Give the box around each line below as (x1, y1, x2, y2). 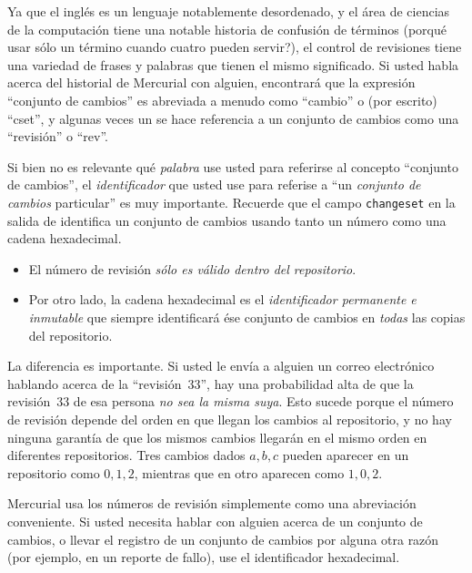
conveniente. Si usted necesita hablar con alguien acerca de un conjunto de (7, 511, 423, 530)
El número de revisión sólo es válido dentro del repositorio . (28, 259, 357, 278)
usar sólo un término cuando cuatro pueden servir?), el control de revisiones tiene (7, 37, 462, 56)
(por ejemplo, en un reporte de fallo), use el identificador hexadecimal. (7, 547, 400, 567)
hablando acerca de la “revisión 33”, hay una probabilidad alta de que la (7, 373, 414, 393)
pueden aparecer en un (282, 445, 409, 465)
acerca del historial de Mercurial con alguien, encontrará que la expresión (7, 73, 416, 92)
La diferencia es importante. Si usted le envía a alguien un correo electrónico (7, 356, 435, 375)
